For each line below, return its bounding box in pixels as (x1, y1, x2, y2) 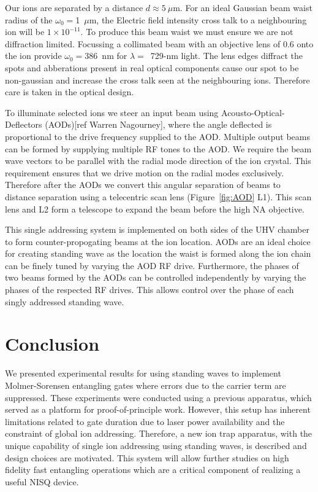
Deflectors (5, 118, 42, 131)
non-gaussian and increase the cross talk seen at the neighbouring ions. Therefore (5, 73, 310, 86)
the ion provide (5, 49, 62, 62)
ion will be (5, 25, 45, 38)
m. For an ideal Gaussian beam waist (173, 1, 312, 14)
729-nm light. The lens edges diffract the (150, 49, 303, 62)
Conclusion (5, 331, 100, 356)
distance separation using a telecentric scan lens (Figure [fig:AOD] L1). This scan (5, 190, 312, 203)
